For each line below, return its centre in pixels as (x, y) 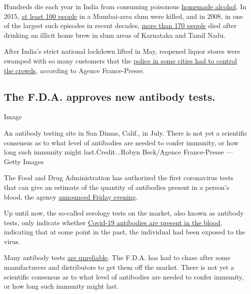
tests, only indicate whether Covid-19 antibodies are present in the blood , (113, 222)
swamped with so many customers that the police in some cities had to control (120, 60)
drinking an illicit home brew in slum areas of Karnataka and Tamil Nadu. (115, 35)
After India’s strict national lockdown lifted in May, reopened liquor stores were (122, 51)
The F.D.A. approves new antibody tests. (110, 96)
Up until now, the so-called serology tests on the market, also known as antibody (124, 213)
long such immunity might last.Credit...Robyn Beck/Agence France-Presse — (118, 152)
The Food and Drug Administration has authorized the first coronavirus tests (119, 178)
